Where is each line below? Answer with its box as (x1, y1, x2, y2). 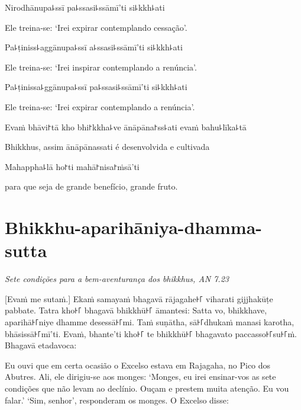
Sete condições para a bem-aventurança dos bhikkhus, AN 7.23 (5, 273, 229, 285)
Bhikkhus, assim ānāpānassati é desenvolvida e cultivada (5, 140, 210, 153)
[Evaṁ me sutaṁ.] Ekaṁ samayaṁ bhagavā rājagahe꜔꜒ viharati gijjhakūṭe (5, 292, 273, 305)
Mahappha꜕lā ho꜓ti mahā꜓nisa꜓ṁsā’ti (5, 160, 140, 172)
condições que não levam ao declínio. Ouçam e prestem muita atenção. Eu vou (5, 382, 289, 394)
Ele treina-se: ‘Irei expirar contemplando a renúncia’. (5, 100, 195, 113)
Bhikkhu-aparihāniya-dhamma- (5, 215, 263, 239)
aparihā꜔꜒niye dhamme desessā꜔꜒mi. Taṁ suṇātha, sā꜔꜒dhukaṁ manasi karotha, (5, 316, 294, 328)
